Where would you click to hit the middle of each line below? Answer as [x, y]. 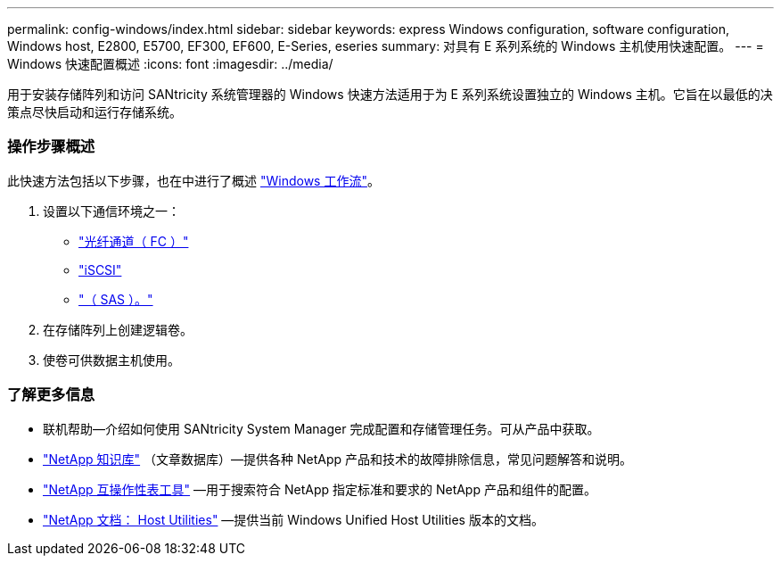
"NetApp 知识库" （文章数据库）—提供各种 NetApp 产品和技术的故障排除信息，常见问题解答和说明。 [337, 459]
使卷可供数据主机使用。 [111, 360]
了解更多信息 [51, 395]
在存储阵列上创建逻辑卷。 [118, 329]
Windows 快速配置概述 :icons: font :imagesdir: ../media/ [170, 64]
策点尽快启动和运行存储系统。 [95, 112]
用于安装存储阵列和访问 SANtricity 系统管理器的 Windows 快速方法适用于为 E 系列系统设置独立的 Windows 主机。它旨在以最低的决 [390, 94]
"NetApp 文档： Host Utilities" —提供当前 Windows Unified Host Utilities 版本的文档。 [293, 519]
